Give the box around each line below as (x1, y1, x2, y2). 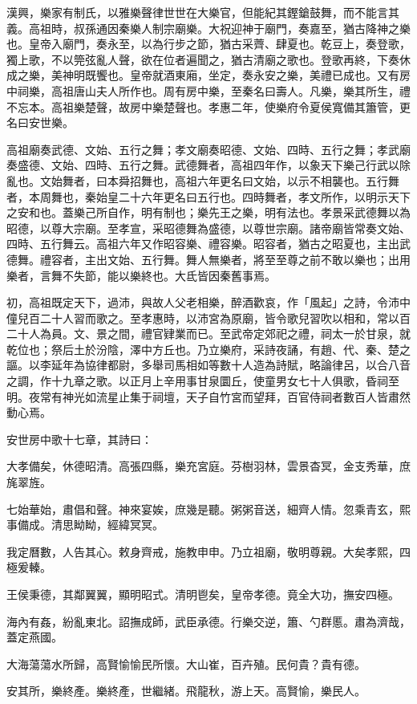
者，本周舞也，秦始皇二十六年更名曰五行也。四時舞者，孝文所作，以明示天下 (6, 188, 411, 205)
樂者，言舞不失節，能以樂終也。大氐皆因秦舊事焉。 (6, 267, 276, 283)
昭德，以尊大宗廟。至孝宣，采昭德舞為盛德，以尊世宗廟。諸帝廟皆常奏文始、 (6, 219, 411, 236)
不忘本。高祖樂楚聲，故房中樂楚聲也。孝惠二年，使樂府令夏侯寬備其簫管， (6, 98, 399, 115)
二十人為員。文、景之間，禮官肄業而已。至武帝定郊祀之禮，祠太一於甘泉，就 (6, 325, 411, 342)
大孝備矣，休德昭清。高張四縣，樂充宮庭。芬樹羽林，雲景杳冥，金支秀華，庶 (6, 458, 411, 474)
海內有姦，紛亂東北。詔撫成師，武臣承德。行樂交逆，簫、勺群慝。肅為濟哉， (6, 612, 411, 629)
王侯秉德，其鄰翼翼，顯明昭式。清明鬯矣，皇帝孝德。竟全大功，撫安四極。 (6, 586, 399, 602)
